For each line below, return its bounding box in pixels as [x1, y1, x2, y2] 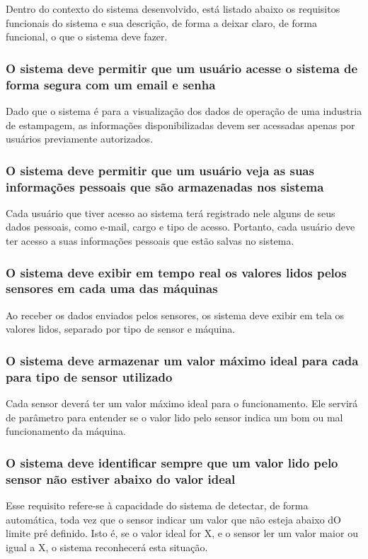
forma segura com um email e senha [6, 75, 216, 93]
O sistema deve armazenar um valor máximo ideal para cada [6, 351, 359, 369]
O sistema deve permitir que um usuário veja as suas [6, 161, 314, 179]
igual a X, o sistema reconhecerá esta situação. [6, 539, 208, 554]
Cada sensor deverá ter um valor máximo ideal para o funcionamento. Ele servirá [6, 396, 358, 411]
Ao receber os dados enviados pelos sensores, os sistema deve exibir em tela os [6, 307, 345, 322]
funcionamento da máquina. [6, 424, 126, 438]
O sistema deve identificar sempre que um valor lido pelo [6, 453, 338, 471]
